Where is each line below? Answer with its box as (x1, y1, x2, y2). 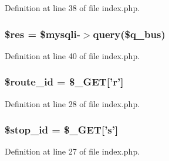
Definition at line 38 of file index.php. (5, 2, 140, 13)
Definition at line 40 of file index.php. (5, 49, 140, 61)
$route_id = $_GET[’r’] (5, 74, 124, 89)
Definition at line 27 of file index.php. (5, 145, 140, 157)
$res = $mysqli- (5, 26, 80, 41)
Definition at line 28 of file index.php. (5, 97, 140, 109)
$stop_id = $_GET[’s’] (5, 122, 119, 137)
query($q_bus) (93, 26, 165, 41)
